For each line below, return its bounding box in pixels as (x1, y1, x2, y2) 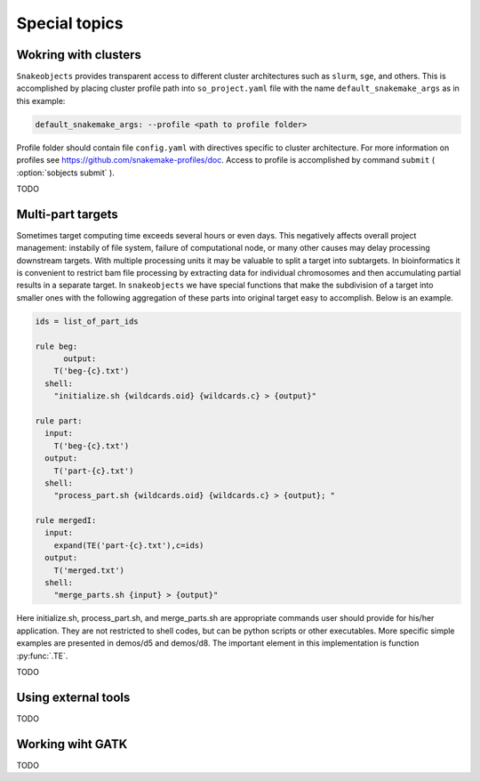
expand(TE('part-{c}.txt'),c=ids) (53, 540, 204, 551)
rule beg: (35, 341, 78, 351)
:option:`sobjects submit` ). (16, 167, 115, 178)
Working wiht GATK (16, 737, 128, 752)
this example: (16, 95, 66, 106)
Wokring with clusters (16, 47, 141, 62)
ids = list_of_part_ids (35, 316, 140, 326)
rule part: (35, 415, 83, 426)
